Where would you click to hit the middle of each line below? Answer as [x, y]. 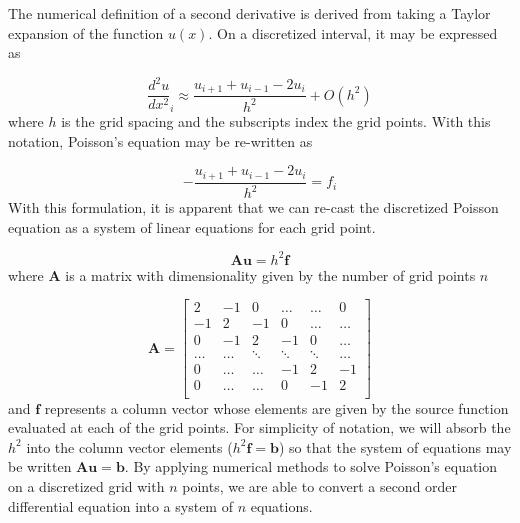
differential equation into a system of [120, 505]
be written [40, 466]
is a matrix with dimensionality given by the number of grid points [270, 274]
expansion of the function [86, 32]
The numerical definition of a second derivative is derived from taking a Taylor [249, 13]
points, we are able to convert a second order [320, 486]
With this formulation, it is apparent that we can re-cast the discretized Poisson [253, 207]
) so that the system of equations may [395, 446]
